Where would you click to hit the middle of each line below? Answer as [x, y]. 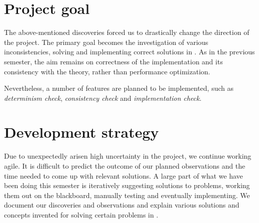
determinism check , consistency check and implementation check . [103, 98]
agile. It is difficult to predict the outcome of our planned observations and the [125, 166]
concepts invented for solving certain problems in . [81, 214]
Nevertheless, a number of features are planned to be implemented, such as [119, 88]
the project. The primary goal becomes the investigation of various [106, 42]
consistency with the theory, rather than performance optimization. [107, 71]
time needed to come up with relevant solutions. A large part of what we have [123, 175]
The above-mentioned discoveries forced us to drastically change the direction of [127, 32]
